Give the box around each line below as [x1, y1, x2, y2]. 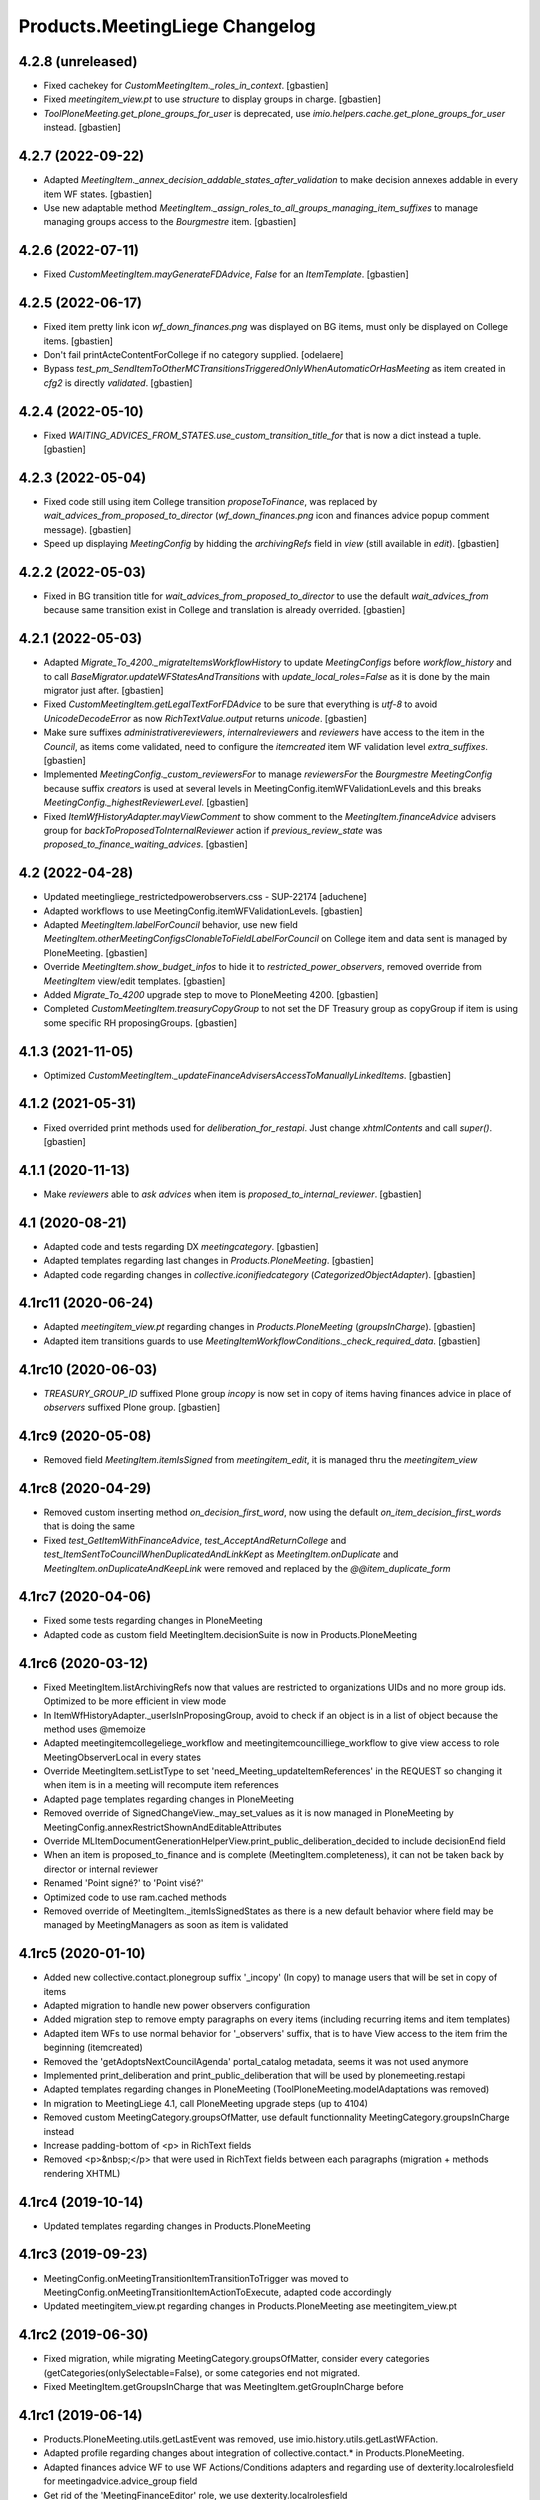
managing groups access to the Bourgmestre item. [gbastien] [43, 216, 297, 228]
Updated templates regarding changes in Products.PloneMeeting [43, 2220, 311, 2232]
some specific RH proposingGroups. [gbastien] [43, 1016, 238, 1029]
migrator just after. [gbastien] [43, 685, 164, 697]
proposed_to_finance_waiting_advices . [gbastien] [43, 838, 249, 850]
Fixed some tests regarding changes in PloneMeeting [43, 1615, 264, 1627]
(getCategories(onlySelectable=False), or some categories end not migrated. [43, 2366, 360, 2379]
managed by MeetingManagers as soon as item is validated [43, 1919, 289, 1931]
